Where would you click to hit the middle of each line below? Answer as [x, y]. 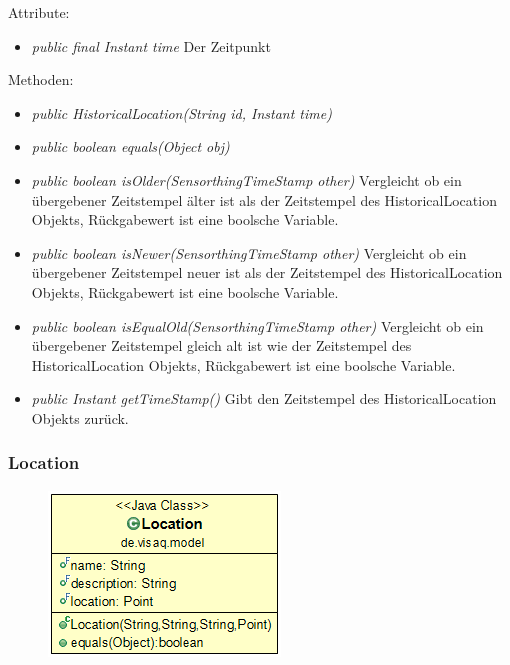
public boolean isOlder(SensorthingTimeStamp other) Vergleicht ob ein [246, 179]
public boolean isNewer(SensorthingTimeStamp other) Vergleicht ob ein [249, 252]
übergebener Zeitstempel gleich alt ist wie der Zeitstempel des [221, 345]
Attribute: [39, 12]
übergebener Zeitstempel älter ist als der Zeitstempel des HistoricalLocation [264, 199]
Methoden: [41, 79]
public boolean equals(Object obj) [130, 146]
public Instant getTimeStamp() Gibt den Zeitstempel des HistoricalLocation [264, 398]
